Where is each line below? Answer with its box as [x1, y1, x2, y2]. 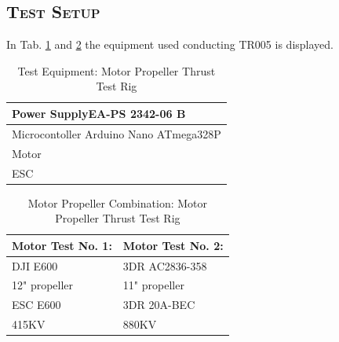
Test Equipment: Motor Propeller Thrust [17, 62, 216, 79]
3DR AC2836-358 [122, 257, 207, 274]
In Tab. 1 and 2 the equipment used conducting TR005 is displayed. [6, 36, 334, 53]
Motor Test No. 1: [12, 237, 112, 253]
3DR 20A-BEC [122, 296, 195, 313]
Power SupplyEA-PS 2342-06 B [12, 105, 186, 121]
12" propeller [12, 277, 74, 293]
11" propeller [122, 277, 184, 293]
